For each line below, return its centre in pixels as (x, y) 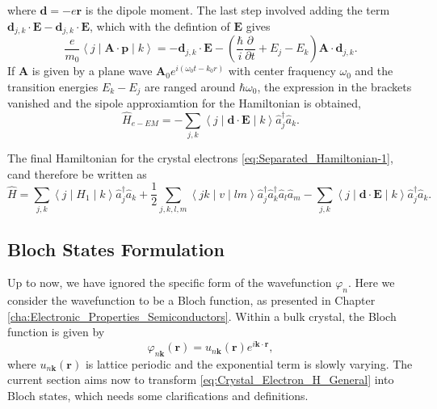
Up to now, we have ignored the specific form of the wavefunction (170, 283)
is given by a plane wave (92, 71)
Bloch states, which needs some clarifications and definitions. (158, 396)
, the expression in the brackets (334, 86)
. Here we (371, 283)
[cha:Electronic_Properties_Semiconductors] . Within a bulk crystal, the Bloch (202, 316)
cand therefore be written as (77, 173)
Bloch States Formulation (116, 249)
